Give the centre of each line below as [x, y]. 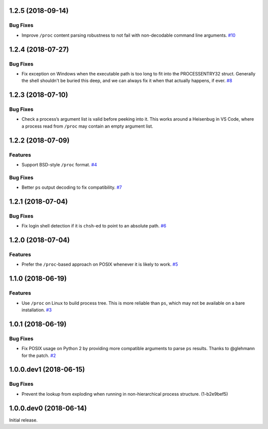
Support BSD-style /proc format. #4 [59, 165]
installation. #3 [37, 310]
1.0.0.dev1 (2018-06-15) [47, 370]
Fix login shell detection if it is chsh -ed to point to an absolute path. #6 [94, 226]
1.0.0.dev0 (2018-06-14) [48, 408]
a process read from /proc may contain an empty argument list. [87, 126]
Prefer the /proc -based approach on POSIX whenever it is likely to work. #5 [100, 264]
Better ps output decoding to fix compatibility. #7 [72, 187]
